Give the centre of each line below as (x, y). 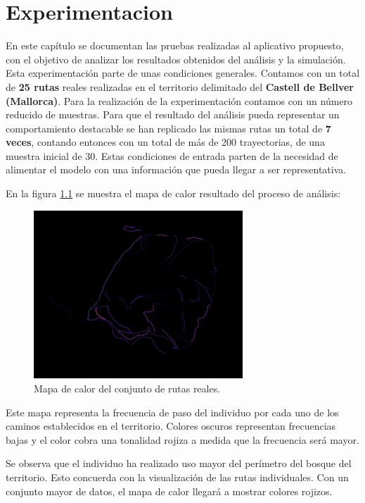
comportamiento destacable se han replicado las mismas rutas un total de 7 (168, 128)
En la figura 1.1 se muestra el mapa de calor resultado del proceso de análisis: (173, 193)
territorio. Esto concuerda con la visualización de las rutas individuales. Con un (177, 477)
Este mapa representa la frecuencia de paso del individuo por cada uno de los (172, 412)
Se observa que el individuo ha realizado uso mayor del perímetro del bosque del (179, 463)
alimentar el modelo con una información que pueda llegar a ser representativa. (176, 169)
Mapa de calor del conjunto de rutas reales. (127, 389)
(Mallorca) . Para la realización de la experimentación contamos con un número (179, 100)
